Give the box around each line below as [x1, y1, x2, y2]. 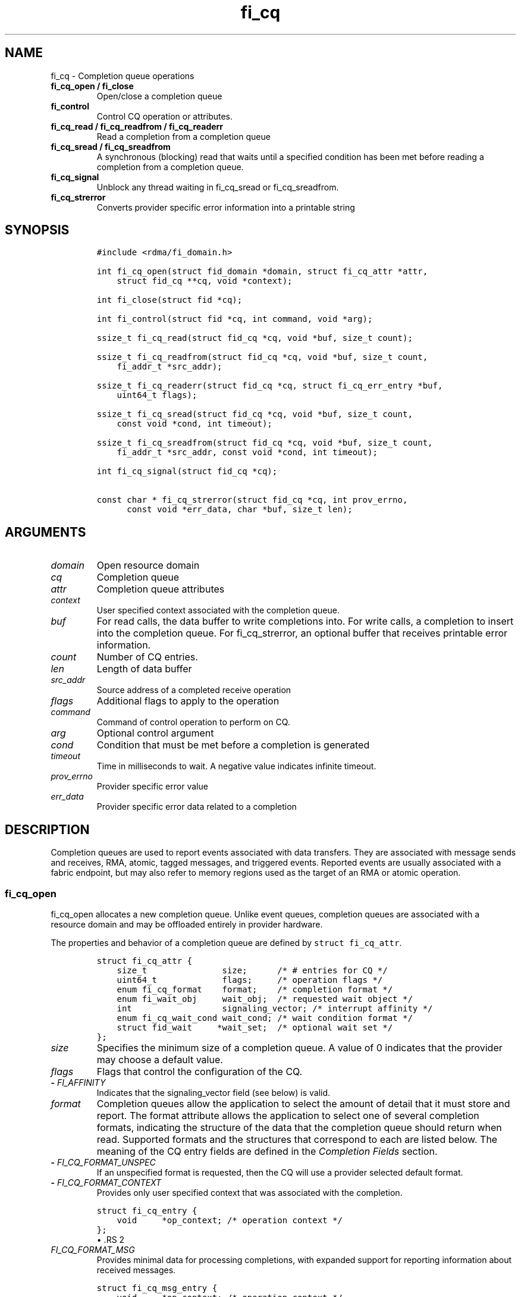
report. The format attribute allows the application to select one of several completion [96, 1109, 479, 1121]
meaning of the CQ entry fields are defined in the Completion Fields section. [96, 1145, 438, 1157]
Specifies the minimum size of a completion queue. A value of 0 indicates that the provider [96, 1041, 503, 1054]
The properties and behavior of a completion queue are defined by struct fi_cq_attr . [51, 937, 402, 948]
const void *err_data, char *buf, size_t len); [127, 505, 353, 515]
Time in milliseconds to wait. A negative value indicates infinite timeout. [96, 761, 376, 772]
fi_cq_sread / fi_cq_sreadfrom [51, 141, 171, 152]
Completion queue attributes [96, 583, 225, 596]
